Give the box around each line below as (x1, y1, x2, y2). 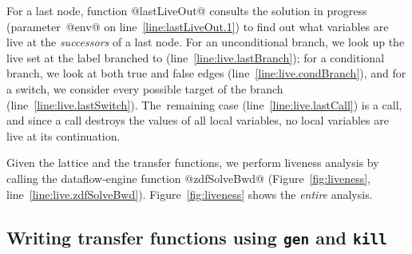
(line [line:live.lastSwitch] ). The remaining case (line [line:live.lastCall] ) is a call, (6, 96, 402, 113)
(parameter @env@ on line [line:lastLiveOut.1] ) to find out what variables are (6, 18, 389, 34)
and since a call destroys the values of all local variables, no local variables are (6, 112, 389, 129)
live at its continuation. (6, 127, 121, 144)
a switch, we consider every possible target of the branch (6, 80, 283, 97)
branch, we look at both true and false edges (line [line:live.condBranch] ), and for (6, 65, 406, 81)
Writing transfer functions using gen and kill (6, 224, 387, 249)
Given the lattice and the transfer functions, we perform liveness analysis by (6, 154, 379, 171)
